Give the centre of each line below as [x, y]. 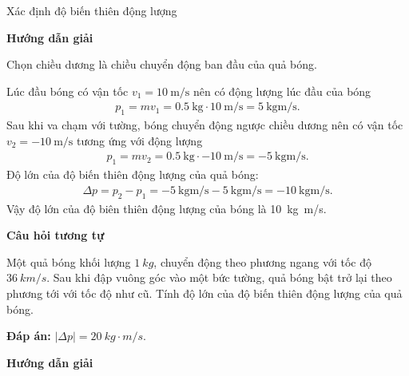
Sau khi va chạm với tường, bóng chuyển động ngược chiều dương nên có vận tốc [205, 125]
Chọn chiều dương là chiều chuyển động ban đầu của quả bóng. [162, 64]
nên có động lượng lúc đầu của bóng [282, 91]
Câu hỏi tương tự [56, 235]
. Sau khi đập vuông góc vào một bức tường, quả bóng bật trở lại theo [219, 277]
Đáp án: [29, 336]
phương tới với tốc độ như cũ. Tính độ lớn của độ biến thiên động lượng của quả [204, 293]
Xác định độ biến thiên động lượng [92, 10]
